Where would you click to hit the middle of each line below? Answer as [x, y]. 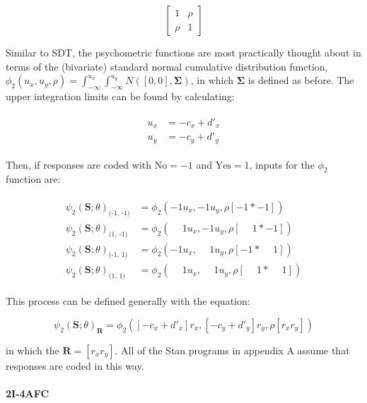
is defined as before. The [301, 80]
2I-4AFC [28, 393]
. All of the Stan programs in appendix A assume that [232, 350]
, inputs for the [282, 164]
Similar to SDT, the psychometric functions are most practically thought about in [183, 52]
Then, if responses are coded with [79, 164]
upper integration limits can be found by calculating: [120, 96]
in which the [33, 350]
